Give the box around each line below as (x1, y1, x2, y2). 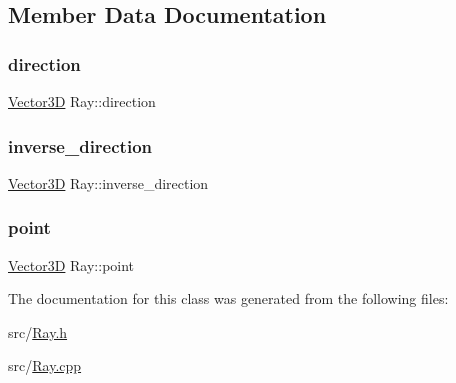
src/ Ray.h (8, 321, 68, 342)
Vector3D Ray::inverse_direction (8, 172, 209, 193)
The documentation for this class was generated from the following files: (8, 288, 449, 309)
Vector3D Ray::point (8, 254, 135, 275)
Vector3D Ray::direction (8, 91, 156, 111)
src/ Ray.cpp (8, 355, 82, 376)
